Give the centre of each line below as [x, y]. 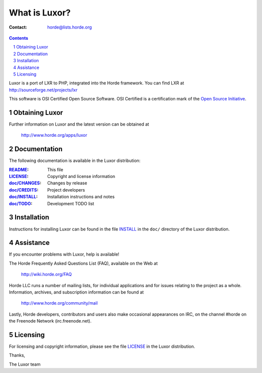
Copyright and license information [81, 177]
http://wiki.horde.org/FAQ [47, 275]
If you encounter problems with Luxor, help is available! [64, 254]
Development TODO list [71, 203]
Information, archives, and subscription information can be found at [76, 292]
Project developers [66, 190]
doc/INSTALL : [23, 197]
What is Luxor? [40, 13]
